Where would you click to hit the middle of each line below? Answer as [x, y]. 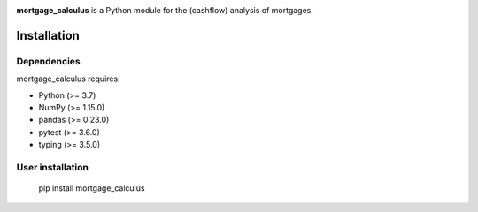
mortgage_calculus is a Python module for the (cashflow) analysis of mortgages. [165, 10]
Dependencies [49, 61]
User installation [52, 167]
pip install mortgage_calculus [92, 188]
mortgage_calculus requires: [68, 79]
